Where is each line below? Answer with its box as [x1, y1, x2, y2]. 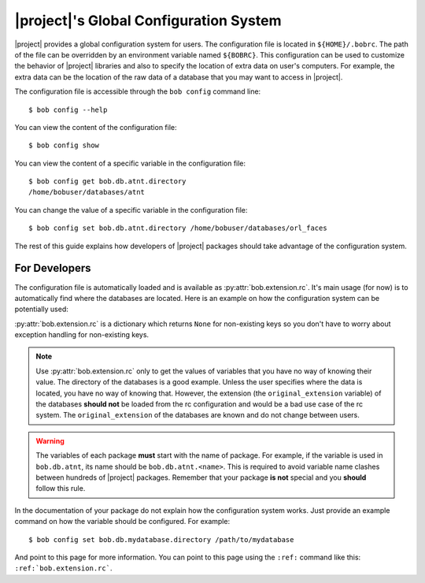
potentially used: [14, 304, 68, 314]
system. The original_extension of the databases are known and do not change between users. [35, 410, 360, 420]
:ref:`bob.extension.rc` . [14, 563, 113, 573]
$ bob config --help [28, 105, 108, 114]
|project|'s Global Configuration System [14, 12, 283, 29]
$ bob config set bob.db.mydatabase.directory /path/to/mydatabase [28, 535, 294, 544]
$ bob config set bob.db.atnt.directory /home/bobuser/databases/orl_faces [28, 224, 327, 232]
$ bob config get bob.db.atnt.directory [28, 177, 187, 186]
